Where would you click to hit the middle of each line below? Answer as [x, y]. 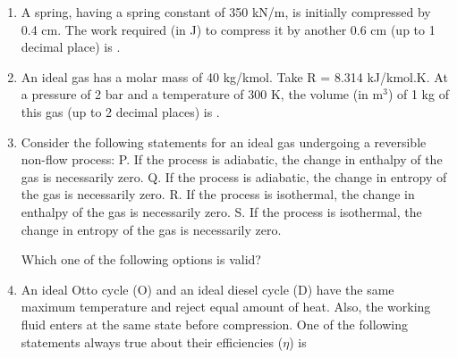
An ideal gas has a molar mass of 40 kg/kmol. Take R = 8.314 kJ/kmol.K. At [234, 76]
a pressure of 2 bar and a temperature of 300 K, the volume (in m [202, 94]
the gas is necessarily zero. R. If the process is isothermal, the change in [218, 194]
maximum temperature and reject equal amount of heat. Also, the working [226, 307]
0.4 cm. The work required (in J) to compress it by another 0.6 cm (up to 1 [228, 29]
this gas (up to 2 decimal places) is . [120, 111]
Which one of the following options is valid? [141, 259]
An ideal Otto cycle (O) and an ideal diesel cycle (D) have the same [207, 289]
